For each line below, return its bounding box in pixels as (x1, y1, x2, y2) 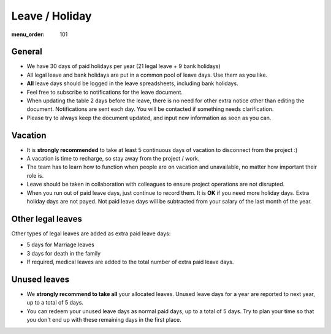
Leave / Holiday (11, 9, 92, 23)
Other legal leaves (11, 213, 83, 224)
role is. (26, 172, 44, 179)
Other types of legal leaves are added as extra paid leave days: (11, 230, 171, 237)
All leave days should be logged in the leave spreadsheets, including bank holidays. (26, 80, 238, 87)
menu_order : (11, 31, 45, 38)
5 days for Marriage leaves (26, 241, 94, 248)
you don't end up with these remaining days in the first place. (26, 316, 181, 324)
